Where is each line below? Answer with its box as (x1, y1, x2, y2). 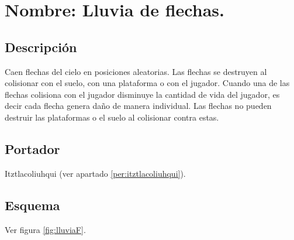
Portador (5, 139, 60, 157)
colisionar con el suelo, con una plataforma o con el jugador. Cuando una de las (5, 77, 290, 89)
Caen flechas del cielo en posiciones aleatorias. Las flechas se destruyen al (5, 65, 267, 77)
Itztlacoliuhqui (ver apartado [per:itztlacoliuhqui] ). (5, 167, 186, 179)
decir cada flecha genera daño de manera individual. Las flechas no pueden (5, 100, 272, 112)
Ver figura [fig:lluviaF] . (5, 223, 86, 235)
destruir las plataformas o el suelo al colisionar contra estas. (5, 111, 219, 123)
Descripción (5, 37, 77, 56)
